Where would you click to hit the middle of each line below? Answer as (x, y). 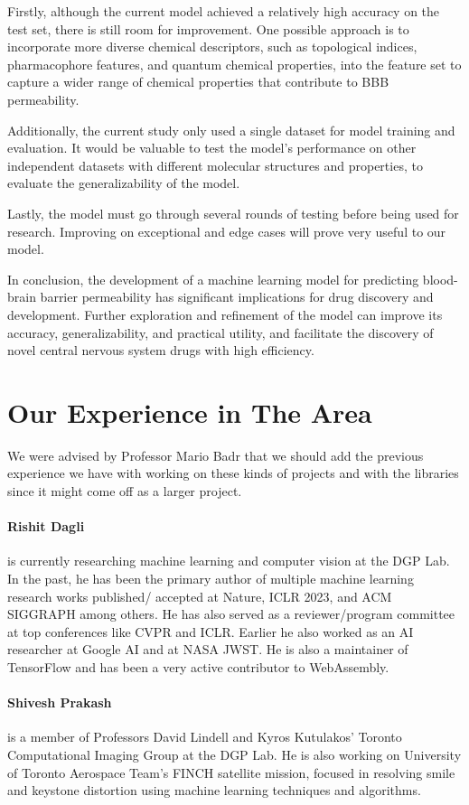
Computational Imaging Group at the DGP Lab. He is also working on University (234, 754)
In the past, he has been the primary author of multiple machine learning (211, 578)
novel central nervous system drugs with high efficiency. (161, 350)
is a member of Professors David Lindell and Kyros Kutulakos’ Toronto (205, 737)
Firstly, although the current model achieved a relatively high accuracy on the (224, 11)
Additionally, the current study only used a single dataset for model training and (231, 130)
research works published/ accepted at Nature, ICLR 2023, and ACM (200, 596)
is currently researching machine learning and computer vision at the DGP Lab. (229, 561)
